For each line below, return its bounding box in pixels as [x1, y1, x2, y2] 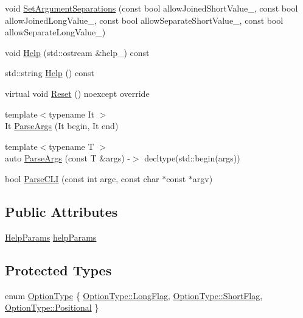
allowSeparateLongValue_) [5, 26, 106, 38]
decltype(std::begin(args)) [144, 152, 240, 164]
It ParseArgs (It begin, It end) [5, 119, 119, 132]
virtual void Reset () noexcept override [5, 87, 150, 99]
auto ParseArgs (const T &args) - [5, 152, 130, 164]
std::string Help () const [5, 66, 94, 79]
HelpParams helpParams [5, 230, 97, 243]
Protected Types [5, 260, 112, 279]
